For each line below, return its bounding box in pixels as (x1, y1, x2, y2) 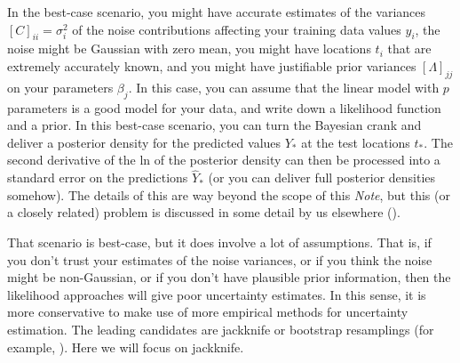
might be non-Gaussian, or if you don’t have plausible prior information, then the (7, 268, 451, 286)
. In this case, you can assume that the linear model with (128, 77, 440, 96)
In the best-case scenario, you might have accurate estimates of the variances (7, 3, 426, 20)
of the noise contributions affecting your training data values (72, 20, 401, 38)
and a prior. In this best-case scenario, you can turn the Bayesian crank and (7, 116, 422, 134)
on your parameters (7, 77, 114, 96)
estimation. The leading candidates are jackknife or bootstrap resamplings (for (7, 319, 434, 338)
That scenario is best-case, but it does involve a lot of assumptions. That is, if (7, 232, 432, 251)
